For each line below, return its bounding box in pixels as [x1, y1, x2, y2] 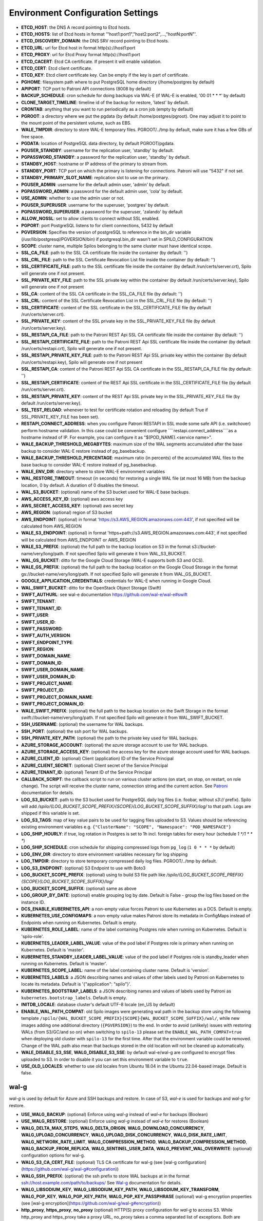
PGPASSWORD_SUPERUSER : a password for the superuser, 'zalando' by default [21, 209, 183, 215]
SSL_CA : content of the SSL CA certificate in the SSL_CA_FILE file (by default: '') [21, 291, 183, 296]
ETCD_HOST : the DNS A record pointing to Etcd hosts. [21, 24, 131, 30]
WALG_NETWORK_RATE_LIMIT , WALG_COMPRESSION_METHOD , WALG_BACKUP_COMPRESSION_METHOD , [21, 1138, 247, 1145]
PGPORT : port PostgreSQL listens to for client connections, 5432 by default [21, 222, 173, 228]
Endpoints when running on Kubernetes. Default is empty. [21, 920, 137, 926]
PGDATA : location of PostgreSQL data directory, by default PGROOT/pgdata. [21, 141, 175, 147]
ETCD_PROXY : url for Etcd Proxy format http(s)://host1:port [21, 52, 141, 58]
